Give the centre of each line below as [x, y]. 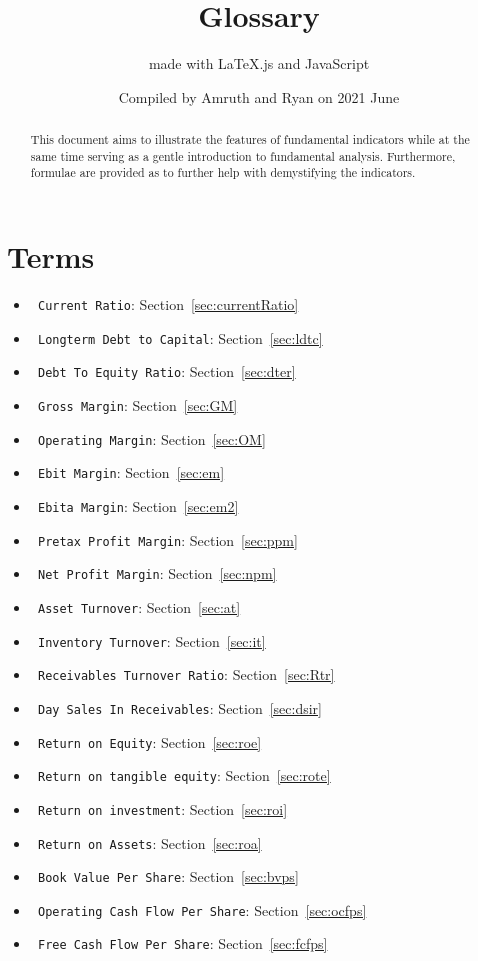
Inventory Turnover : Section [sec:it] [151, 640]
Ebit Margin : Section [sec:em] [131, 472]
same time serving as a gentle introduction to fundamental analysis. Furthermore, [243, 155]
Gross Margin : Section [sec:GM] [137, 404]
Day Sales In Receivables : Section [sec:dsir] [179, 707]
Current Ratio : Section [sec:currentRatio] [168, 304]
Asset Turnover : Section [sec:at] [139, 606]
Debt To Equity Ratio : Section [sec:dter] [166, 371]
